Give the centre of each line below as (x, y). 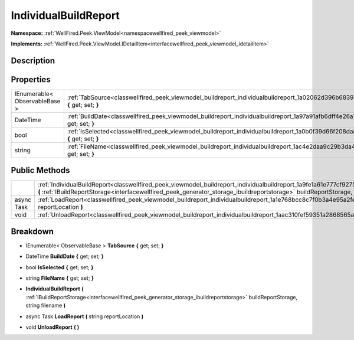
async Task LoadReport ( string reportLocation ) (85, 316)
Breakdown (32, 231)
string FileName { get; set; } (60, 278)
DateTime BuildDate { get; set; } (65, 256)
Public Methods (40, 170)
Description (33, 61)
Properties (31, 79)
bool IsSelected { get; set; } (60, 267)
